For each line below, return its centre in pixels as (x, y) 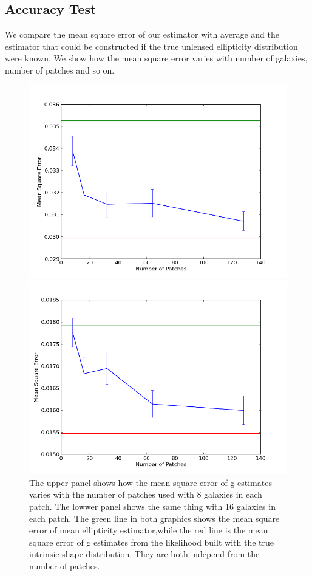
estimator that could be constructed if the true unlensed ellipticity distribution (151, 46)
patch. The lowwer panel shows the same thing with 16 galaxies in (152, 506)
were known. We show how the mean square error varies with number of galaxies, (156, 58)
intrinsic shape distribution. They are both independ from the (144, 554)
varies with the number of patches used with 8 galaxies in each (146, 494)
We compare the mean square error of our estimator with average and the (142, 34)
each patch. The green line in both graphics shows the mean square (154, 518)
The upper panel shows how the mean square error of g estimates (151, 482)
